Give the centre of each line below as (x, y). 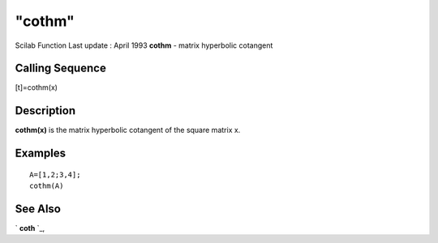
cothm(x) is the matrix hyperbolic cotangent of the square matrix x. (128, 130)
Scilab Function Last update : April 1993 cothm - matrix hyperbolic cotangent (144, 45)
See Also (38, 209)
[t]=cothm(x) (36, 87)
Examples (41, 153)
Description (45, 111)
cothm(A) (47, 186)
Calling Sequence (61, 68)
